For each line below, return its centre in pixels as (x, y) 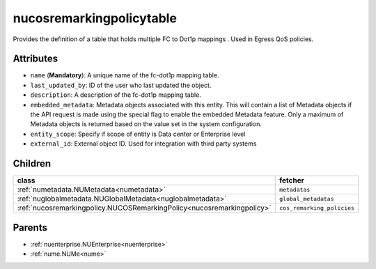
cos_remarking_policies (317, 208)
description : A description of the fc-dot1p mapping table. (116, 95)
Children (32, 163)
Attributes (36, 59)
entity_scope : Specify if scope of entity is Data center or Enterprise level (138, 134)
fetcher (292, 180)
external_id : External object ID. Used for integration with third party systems (143, 144)
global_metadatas (307, 199)
